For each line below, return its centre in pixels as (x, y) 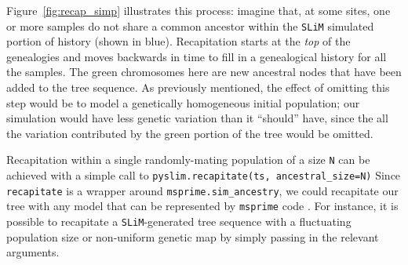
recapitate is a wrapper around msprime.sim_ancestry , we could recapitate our (202, 190)
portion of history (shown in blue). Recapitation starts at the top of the (178, 41)
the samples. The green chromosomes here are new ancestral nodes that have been (204, 72)
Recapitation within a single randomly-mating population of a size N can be (188, 160)
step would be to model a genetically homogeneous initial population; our (183, 102)
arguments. (33, 252)
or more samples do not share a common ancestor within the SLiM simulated (190, 25)
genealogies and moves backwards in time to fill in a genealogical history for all (197, 56)
